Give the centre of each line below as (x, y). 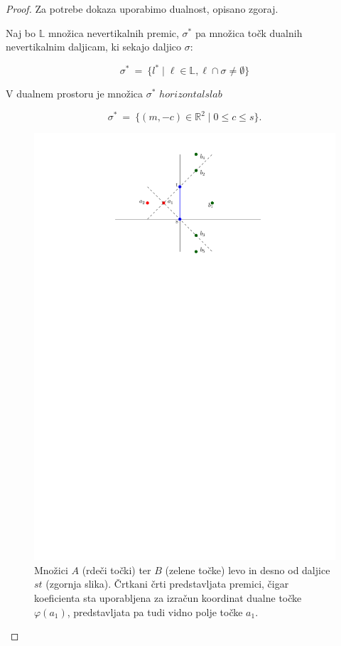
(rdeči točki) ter (117, 570)
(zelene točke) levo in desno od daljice (248, 570)
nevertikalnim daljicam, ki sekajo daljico (94, 47)
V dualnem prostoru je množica (75, 94)
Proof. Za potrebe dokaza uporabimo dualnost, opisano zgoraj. (142, 9)
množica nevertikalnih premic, (113, 32)
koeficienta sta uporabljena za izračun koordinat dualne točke (168, 598)
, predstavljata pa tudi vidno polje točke (155, 611)
